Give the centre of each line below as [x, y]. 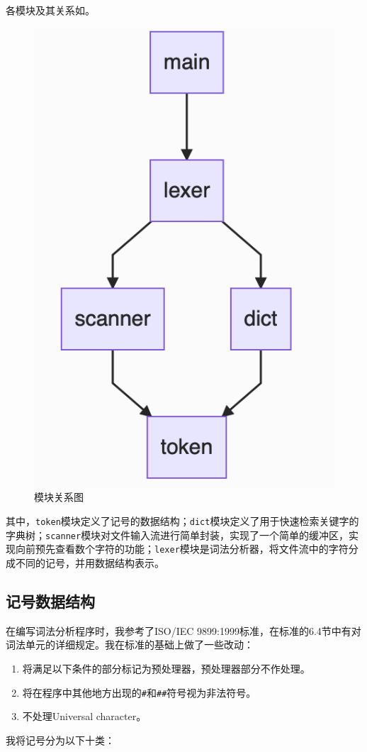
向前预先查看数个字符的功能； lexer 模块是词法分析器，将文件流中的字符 [182, 549]
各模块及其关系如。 [50, 10]
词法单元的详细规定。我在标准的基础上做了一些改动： [130, 645]
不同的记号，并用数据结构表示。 [90, 562]
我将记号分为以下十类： [60, 740]
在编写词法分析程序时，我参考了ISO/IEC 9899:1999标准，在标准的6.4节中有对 [183, 630]
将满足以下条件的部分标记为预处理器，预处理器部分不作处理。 [166, 668]
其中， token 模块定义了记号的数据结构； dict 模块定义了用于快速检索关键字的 [182, 521]
